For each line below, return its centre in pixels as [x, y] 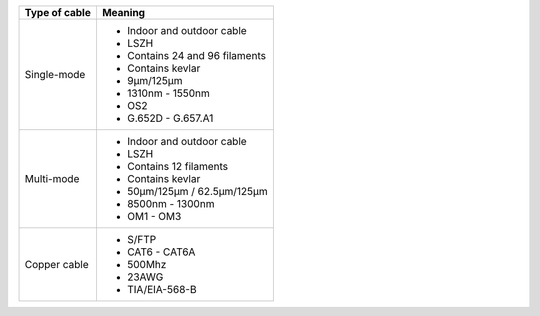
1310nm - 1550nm [168, 93]
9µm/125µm [154, 80]
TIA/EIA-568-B [161, 289]
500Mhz [146, 264]
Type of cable [58, 12]
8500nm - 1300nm [170, 203]
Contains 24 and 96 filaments [196, 55]
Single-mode [55, 74]
